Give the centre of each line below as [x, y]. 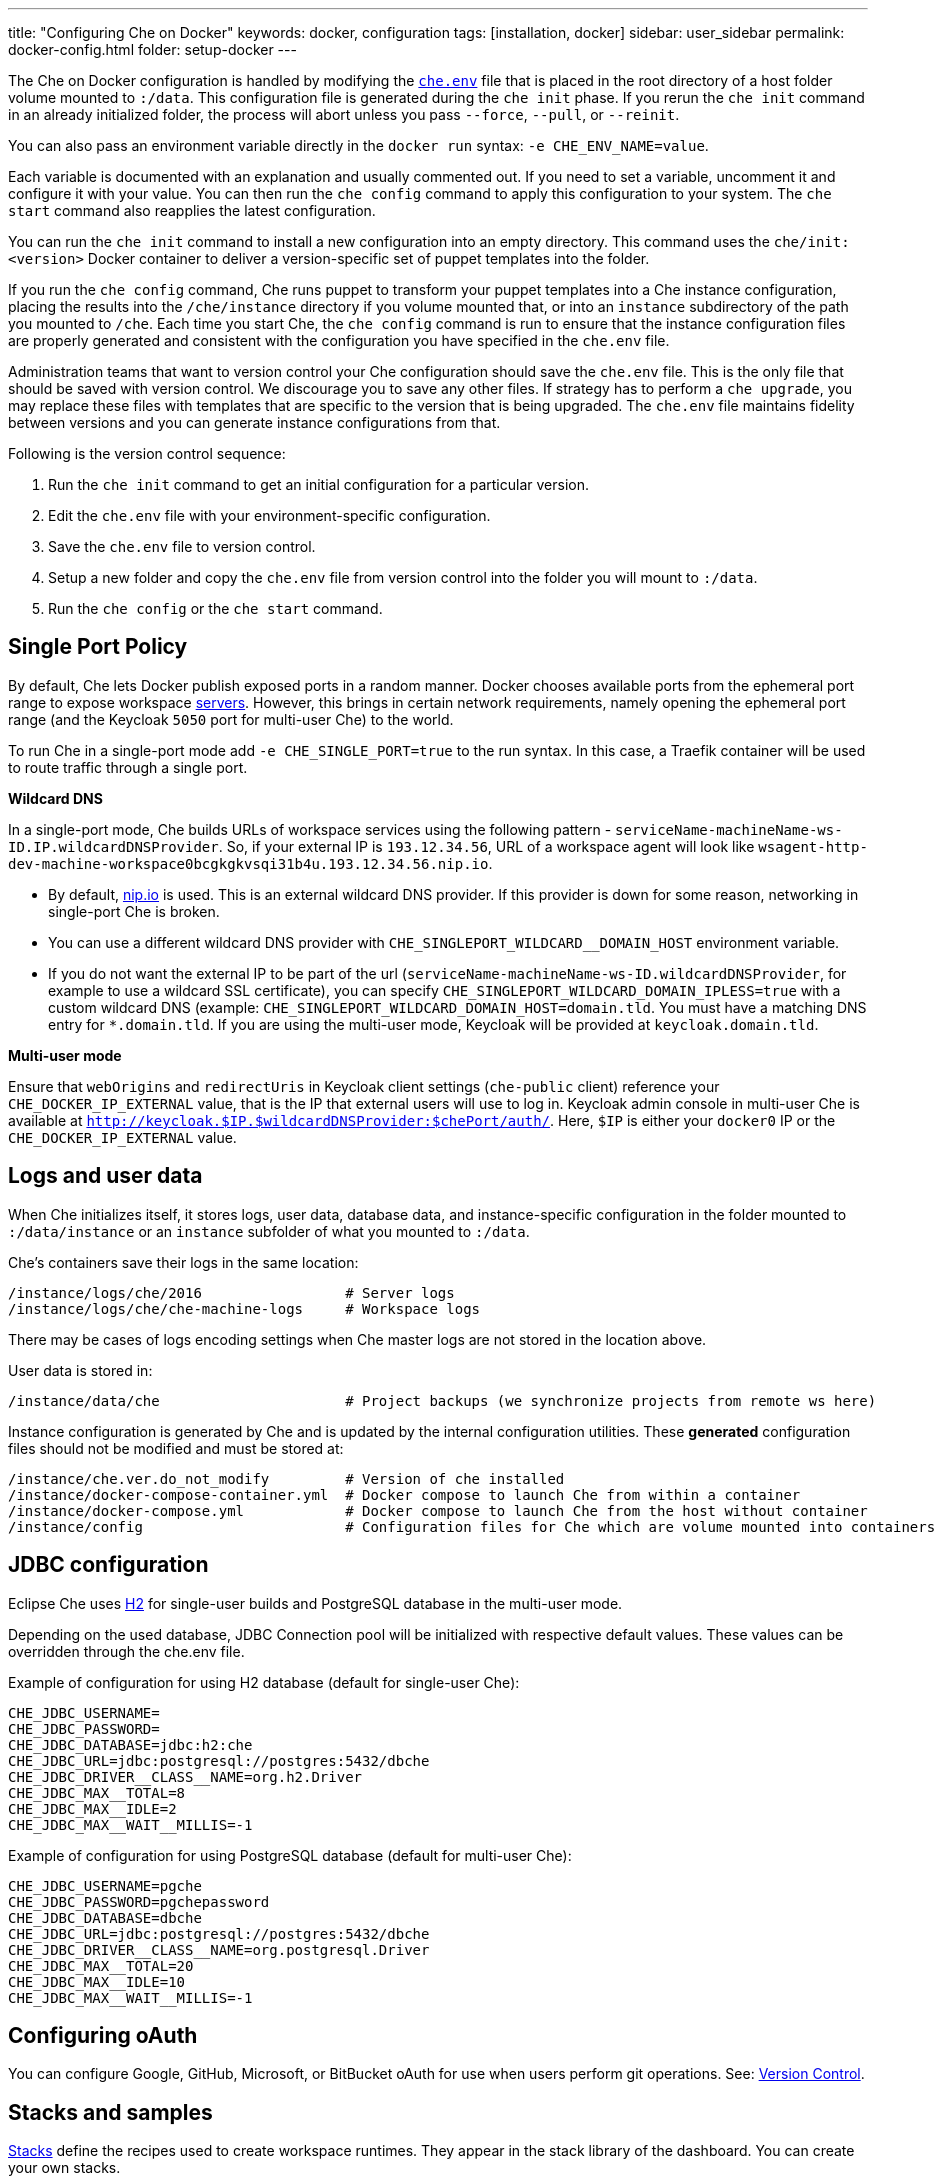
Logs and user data [105, 1176]
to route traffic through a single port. [128, 767]
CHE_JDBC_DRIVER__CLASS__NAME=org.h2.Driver [185, 1776]
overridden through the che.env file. [126, 1651]
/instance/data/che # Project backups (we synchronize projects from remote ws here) [442, 1400]
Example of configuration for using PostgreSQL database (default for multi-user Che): [290, 1855]
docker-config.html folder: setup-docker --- [152, 49]
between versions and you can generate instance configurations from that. [254, 422]
